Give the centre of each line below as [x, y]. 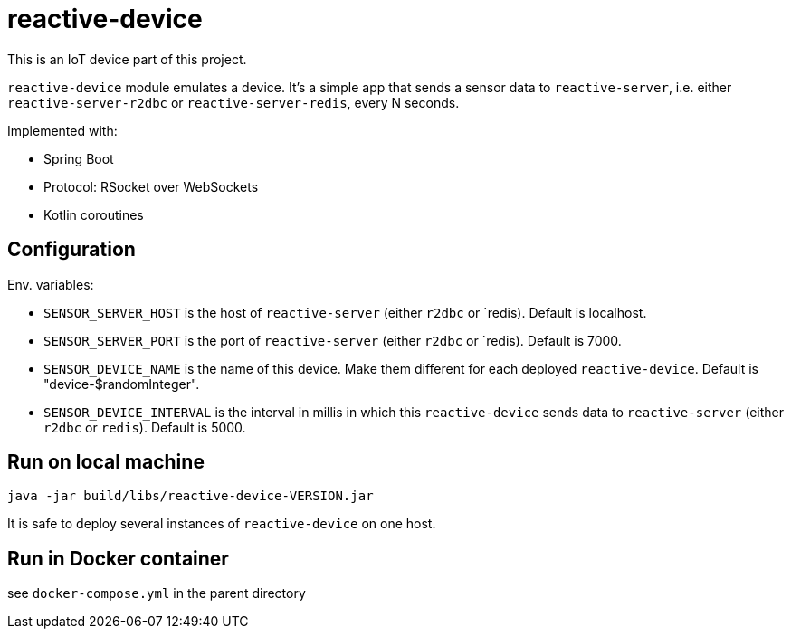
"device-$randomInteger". [122, 384]
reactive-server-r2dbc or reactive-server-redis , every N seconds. [233, 102]
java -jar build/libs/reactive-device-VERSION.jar [191, 496]
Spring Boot [79, 158]
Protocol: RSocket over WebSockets [151, 186]
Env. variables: [51, 284]
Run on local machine [106, 462]
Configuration [71, 250]
